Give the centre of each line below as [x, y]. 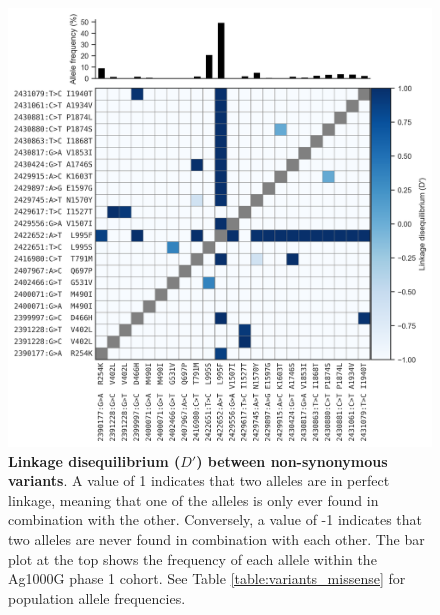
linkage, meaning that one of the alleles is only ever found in [193, 499]
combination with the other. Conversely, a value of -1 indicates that [215, 519]
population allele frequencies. [97, 597]
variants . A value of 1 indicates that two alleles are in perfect [199, 480]
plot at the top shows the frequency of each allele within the [192, 558]
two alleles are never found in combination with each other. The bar [216, 538]
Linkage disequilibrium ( [94, 460]
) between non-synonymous [292, 460]
